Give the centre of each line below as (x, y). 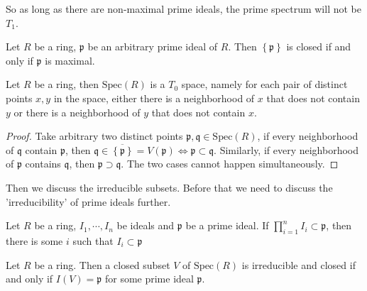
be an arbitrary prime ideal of (153, 46)
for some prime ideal (149, 279)
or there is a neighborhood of (77, 112)
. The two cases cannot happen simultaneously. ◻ (230, 164)
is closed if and (319, 46)
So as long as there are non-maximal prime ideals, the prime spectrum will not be (183, 9)
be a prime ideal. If (227, 225)
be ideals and (146, 225)
